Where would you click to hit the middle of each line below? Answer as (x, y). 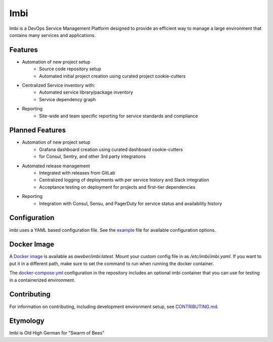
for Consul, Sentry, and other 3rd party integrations (93, 156)
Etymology (27, 321)
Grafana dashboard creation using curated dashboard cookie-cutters (111, 149)
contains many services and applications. (53, 35)
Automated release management (56, 166)
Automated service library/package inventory (86, 92)
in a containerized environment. (42, 280)
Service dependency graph (67, 99)
